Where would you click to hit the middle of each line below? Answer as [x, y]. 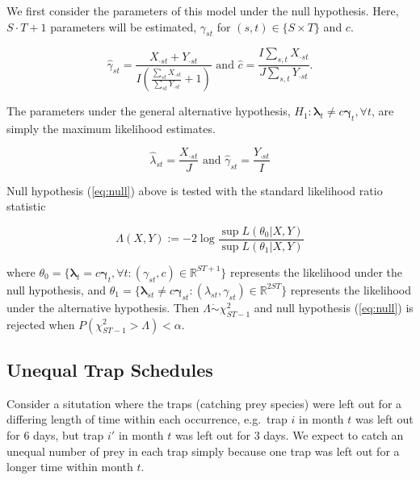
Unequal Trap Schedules [110, 369]
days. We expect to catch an [334, 434]
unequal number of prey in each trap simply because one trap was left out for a [203, 451]
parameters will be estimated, [124, 26]
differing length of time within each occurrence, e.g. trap [147, 419]
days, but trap [69, 434]
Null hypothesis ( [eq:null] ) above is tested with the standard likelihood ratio [195, 190]
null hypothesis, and [57, 289]
